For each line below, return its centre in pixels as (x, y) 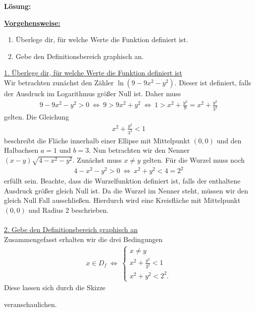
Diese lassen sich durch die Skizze (55, 287)
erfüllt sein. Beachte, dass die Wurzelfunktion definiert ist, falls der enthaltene (122, 181)
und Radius (46, 210)
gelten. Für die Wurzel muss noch (194, 159)
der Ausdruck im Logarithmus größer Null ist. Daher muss (93, 93)
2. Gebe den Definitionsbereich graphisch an (71, 229)
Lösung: (18, 6)
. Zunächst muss (97, 159)
